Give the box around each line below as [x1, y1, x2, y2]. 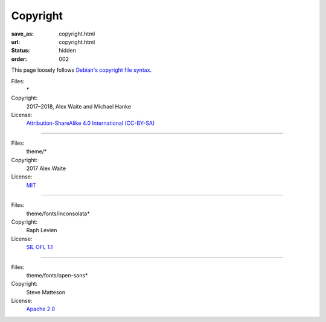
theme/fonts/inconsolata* [26, 210, 90, 217]
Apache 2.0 [26, 305, 56, 313]
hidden [59, 47, 77, 54]
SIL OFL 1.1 [26, 244, 53, 251]
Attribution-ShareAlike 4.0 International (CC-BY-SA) [26, 119, 155, 127]
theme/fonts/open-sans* [26, 271, 88, 279]
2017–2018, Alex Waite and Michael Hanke [26, 103, 132, 110]
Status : [11, 47, 30, 54]
